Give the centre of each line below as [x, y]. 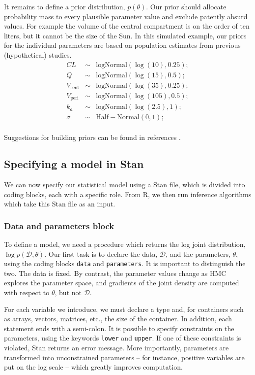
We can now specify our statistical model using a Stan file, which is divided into [125, 185]
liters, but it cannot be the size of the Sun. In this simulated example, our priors [125, 35]
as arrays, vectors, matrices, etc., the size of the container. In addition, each [118, 319]
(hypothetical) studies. [38, 54]
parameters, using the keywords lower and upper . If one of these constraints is [123, 338]
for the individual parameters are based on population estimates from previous [122, 45]
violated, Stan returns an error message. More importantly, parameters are [116, 348]
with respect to [27, 292]
